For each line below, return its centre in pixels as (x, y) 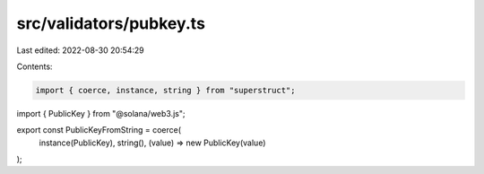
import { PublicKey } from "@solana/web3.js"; (101, 113)
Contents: (35, 66)
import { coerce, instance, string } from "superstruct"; (165, 90)
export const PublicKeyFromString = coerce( (99, 130)
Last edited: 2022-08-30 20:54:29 (81, 50)
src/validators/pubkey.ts (111, 23)
